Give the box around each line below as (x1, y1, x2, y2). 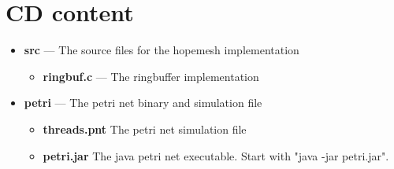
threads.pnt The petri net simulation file (43, 120, 247, 137)
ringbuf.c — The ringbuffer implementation (43, 68, 259, 84)
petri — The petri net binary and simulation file (24, 94, 262, 111)
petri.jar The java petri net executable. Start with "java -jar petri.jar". (43, 147, 389, 163)
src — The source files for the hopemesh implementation (24, 42, 299, 58)
